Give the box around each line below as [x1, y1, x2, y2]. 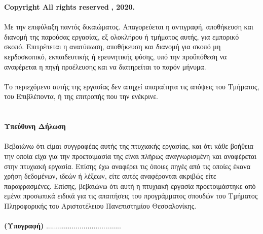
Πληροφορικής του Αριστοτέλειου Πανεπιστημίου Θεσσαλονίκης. [4, 200, 197, 211]
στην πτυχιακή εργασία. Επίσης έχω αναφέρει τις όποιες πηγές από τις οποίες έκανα [4, 160, 250, 171]
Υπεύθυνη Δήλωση [4, 121, 66, 131]
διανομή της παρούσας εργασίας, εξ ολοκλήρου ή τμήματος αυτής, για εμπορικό [4, 31, 239, 42]
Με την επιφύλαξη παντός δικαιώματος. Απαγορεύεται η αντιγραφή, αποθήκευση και [4, 21, 253, 32]
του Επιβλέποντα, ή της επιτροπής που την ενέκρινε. [4, 91, 158, 102]
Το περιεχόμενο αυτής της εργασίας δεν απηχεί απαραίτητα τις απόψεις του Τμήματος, [4, 81, 259, 91]
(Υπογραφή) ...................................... [4, 220, 121, 231]
